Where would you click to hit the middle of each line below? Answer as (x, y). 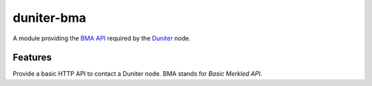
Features (32, 58)
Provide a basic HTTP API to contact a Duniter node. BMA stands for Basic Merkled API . (137, 74)
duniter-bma (49, 18)
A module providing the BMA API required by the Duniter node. (102, 38)
